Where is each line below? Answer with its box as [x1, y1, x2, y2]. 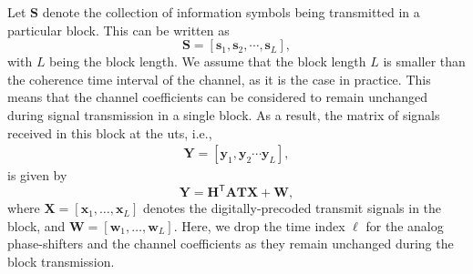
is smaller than [383, 52, 466, 71]
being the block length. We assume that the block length [49, 52, 366, 71]
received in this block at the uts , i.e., [7, 123, 212, 142]
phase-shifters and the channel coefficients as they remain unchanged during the [7, 234, 454, 253]
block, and [7, 216, 66, 235]
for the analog [365, 216, 444, 235]
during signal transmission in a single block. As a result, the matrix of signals [7, 105, 440, 124]
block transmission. [7, 252, 115, 271]
